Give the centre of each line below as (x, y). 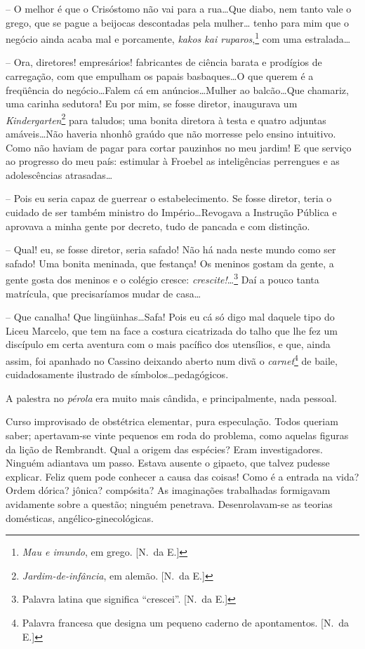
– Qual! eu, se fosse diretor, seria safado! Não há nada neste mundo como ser (171, 249)
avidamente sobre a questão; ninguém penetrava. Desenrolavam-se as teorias (169, 504)
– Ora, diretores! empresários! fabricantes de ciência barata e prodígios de (164, 62)
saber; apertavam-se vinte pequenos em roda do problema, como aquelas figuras (177, 435)
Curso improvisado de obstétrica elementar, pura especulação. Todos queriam (172, 421)
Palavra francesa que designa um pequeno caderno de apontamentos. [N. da (186, 622)
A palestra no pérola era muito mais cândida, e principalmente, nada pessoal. (171, 397)
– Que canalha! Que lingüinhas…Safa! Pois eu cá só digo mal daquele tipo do (170, 317)
